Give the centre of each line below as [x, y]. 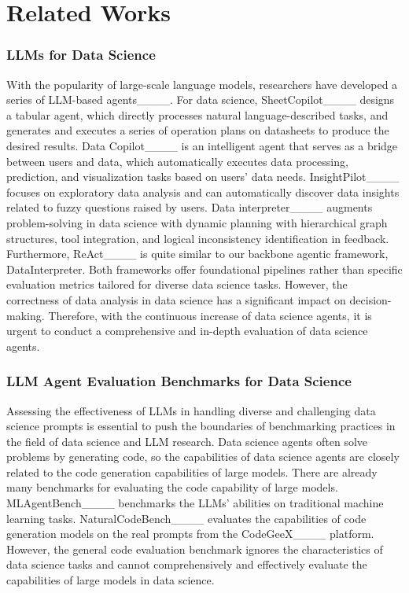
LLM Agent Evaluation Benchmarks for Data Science [179, 381]
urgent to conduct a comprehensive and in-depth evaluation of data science [187, 331]
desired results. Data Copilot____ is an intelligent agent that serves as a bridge [202, 145]
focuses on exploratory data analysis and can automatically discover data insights [203, 192]
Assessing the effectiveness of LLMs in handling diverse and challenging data [191, 410]
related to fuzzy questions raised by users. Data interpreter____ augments [190, 207]
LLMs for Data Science [81, 55]
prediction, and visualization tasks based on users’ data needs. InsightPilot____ [203, 177]
